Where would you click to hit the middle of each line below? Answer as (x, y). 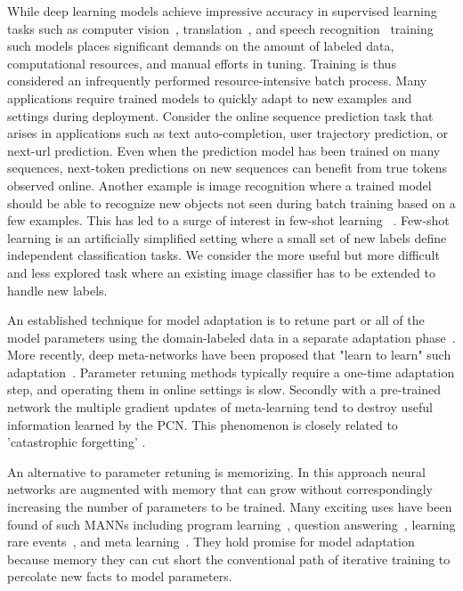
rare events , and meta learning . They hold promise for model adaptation (211, 542)
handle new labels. (57, 290)
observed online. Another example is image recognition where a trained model (219, 185)
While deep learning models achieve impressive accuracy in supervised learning (222, 11)
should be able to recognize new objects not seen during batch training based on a (231, 202)
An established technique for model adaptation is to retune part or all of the (216, 320)
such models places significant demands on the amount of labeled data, (201, 46)
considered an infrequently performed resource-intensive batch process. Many (217, 81)
